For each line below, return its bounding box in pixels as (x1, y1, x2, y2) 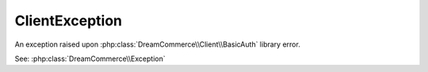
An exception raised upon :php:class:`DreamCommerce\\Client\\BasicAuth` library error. (14, 40, 300, 49)
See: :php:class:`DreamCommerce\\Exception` (14, 54, 166, 63)
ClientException (14, 12, 123, 29)
